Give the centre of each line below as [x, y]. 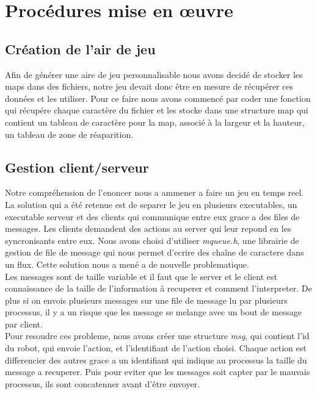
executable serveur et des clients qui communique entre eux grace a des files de [152, 216]
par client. [24, 324]
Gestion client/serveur [77, 167]
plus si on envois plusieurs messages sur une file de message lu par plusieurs [146, 300]
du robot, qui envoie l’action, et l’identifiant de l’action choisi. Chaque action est [156, 348]
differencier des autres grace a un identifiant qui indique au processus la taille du [156, 360]
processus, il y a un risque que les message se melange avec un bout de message [154, 312]
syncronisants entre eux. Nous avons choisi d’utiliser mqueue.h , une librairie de [152, 240]
